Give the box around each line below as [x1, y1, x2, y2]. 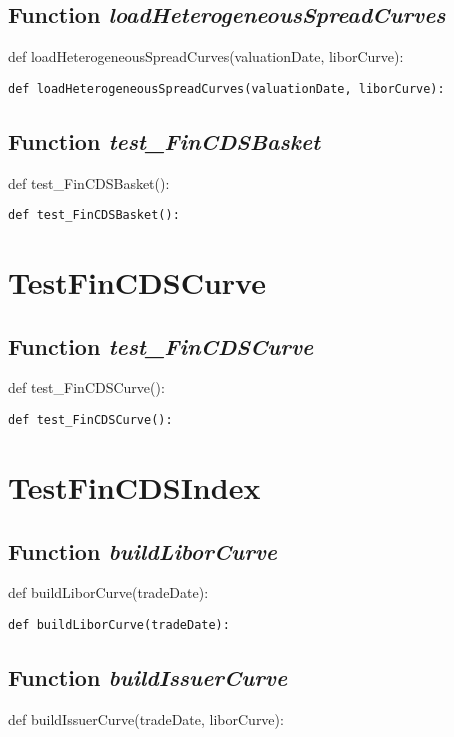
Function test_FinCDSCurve [8, 330, 314, 361]
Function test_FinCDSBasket [8, 125, 321, 156]
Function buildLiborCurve [8, 535, 278, 566]
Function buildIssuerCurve [8, 661, 288, 692]
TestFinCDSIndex [8, 466, 261, 507]
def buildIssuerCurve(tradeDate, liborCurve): [8, 708, 284, 729]
